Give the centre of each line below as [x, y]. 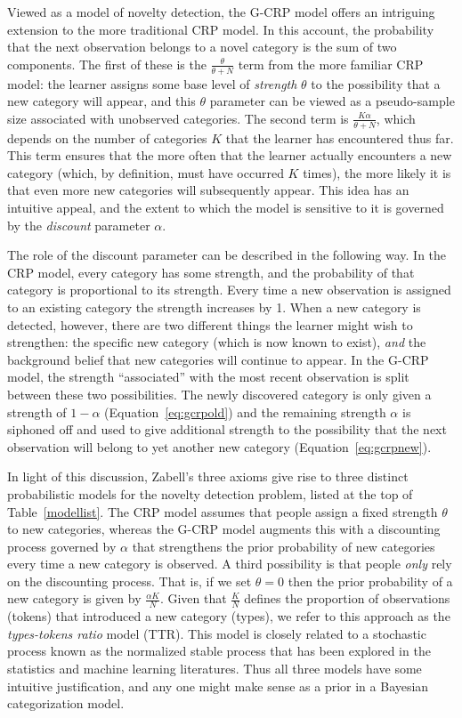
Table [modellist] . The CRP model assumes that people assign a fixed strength [223, 511]
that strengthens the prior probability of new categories [284, 546]
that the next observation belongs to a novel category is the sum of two [202, 47]
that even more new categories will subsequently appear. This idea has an [208, 190]
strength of [37, 411]
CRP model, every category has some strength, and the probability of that [211, 272]
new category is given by [74, 598]
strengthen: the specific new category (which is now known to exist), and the [217, 342]
